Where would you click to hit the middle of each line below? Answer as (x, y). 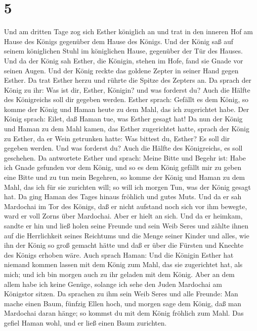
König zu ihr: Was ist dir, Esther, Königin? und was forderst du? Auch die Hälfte (127, 89)
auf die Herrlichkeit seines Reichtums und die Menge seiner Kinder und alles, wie (127, 235)
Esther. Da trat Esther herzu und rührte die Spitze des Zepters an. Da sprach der (128, 80)
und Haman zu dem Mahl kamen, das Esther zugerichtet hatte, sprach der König (127, 129)
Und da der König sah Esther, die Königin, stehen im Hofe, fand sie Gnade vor (124, 60)
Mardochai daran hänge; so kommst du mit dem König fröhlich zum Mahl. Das (124, 313)
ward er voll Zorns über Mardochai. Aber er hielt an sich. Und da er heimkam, (123, 216)
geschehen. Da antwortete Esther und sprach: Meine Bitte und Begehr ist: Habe (125, 157)
